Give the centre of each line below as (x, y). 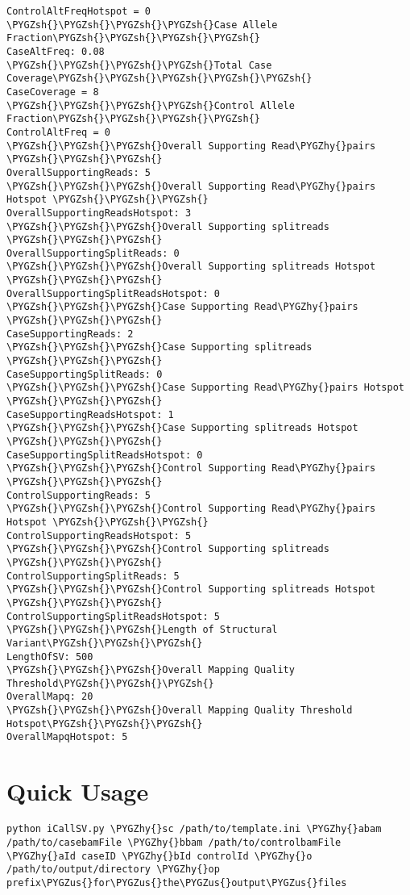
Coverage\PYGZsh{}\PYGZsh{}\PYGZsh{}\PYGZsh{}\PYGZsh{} (159, 79)
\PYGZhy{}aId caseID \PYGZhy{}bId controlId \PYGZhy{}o (159, 856)
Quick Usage (78, 791)
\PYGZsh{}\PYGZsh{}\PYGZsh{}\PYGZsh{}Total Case (139, 65)
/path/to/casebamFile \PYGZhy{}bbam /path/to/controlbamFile (174, 842)
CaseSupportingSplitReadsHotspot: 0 (105, 455)
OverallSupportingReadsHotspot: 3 (99, 213)
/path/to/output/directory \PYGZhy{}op (113, 870)
